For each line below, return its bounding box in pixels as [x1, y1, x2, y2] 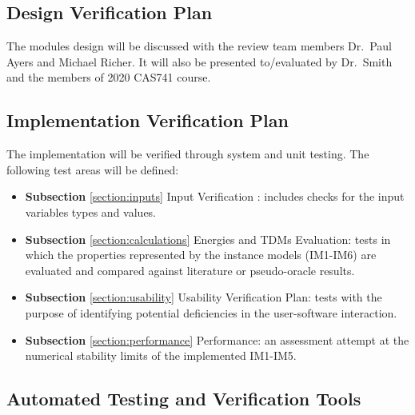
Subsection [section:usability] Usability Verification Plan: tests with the [25, 289, 382, 305]
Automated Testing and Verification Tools [6, 386, 361, 411]
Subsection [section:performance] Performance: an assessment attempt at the [25, 331, 409, 348]
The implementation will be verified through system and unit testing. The [6, 146, 369, 162]
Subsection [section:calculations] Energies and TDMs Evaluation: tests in [25, 230, 391, 247]
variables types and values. [25, 203, 157, 220]
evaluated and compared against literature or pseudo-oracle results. [25, 261, 355, 278]
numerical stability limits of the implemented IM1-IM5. [25, 347, 297, 364]
